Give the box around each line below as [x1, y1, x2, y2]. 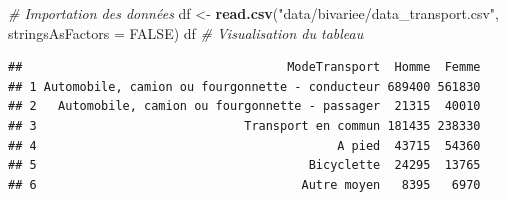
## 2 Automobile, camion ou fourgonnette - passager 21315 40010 [8, 99, 481, 114]
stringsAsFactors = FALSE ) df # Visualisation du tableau [8, 22, 364, 43]
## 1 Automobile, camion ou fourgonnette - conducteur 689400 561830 [8, 79, 481, 94]
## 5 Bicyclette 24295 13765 [8, 158, 481, 173]
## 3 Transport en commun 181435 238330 [8, 118, 481, 133]
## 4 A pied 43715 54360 [8, 138, 481, 153]
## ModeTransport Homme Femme [8, 60, 481, 75]
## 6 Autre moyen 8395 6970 [8, 177, 481, 192]
